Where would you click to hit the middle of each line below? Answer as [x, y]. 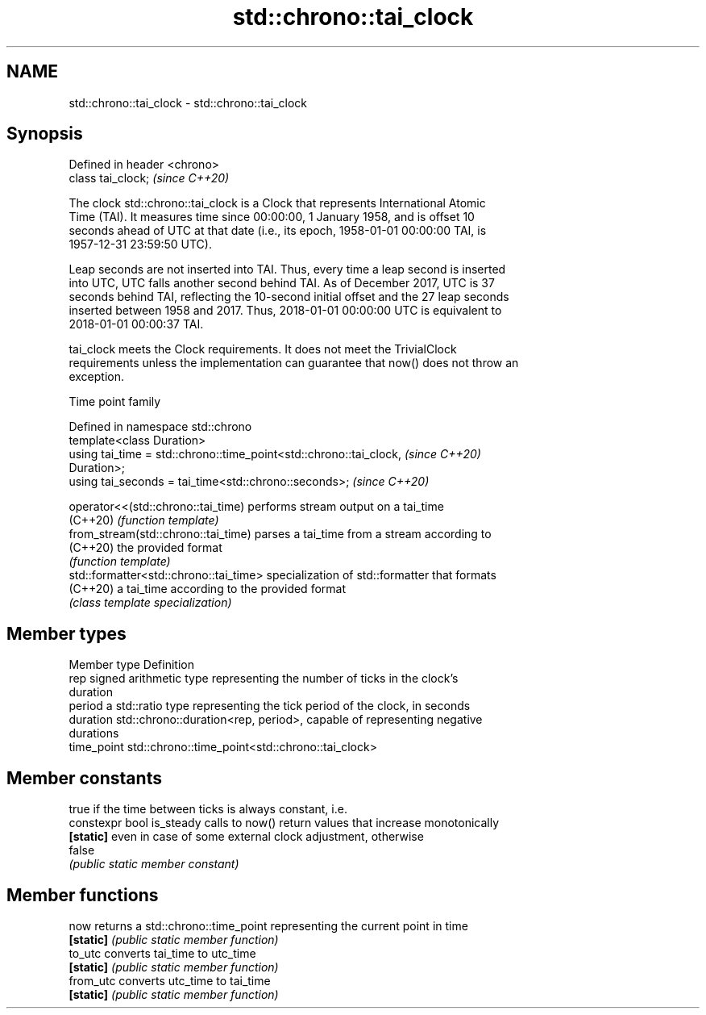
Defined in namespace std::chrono [160, 427]
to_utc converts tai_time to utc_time [162, 953]
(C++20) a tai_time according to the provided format [207, 589]
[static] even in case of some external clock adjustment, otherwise [246, 837]
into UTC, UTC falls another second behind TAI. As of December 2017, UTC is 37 [282, 283]
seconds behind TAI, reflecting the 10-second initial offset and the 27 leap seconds [289, 297]
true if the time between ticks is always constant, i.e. [208, 809]
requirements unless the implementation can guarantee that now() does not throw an [294, 363]
